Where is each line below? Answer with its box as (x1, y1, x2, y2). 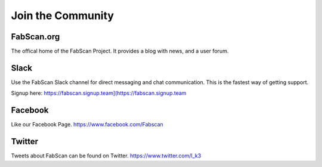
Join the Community (11, 9, 114, 22)
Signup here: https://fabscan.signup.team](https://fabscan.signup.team (11, 89, 187, 97)
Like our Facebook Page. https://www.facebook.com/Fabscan (11, 121, 163, 128)
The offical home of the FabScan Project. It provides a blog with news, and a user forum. (11, 48, 229, 55)
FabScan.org (11, 32, 60, 42)
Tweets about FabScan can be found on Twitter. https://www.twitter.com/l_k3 (11, 152, 202, 159)
